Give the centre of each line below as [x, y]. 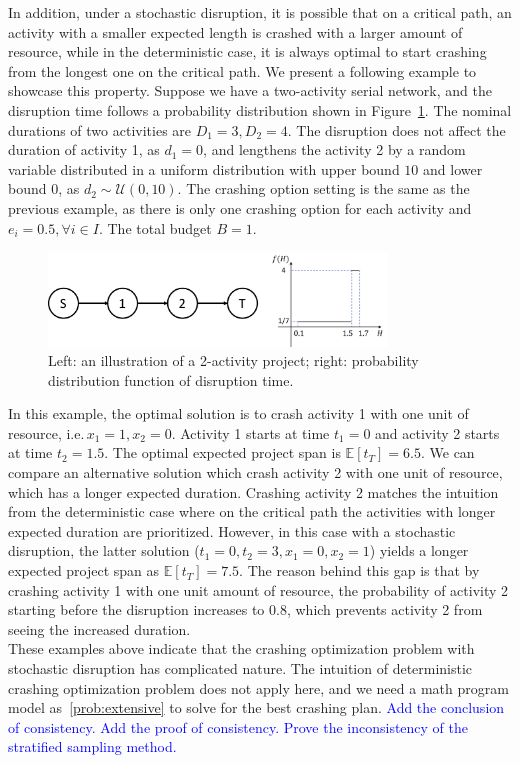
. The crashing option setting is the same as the [323, 188]
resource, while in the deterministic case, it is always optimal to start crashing [247, 51]
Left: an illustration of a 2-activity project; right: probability [233, 360]
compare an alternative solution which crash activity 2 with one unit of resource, [255, 472]
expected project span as [84, 570]
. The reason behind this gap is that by [359, 570]
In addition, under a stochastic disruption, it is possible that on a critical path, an [260, 12]
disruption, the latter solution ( [104, 550]
